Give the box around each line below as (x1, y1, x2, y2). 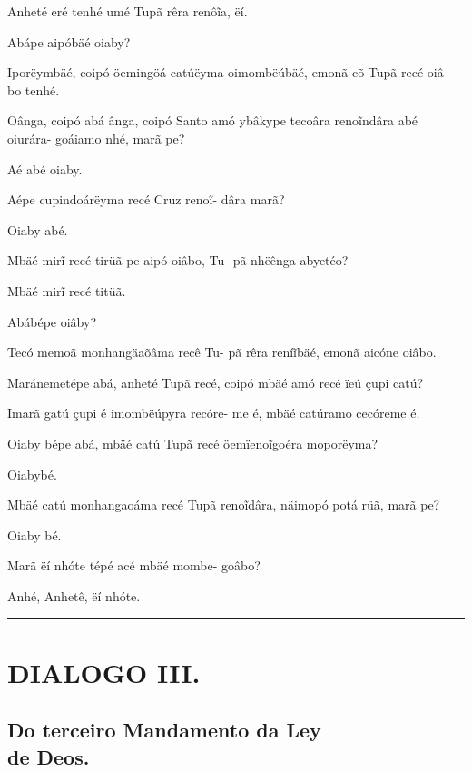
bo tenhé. (7, 80, 60, 99)
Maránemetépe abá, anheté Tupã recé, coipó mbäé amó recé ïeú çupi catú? (7, 372, 424, 391)
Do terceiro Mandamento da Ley (7, 716, 321, 744)
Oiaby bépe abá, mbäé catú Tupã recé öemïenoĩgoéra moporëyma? (7, 433, 379, 452)
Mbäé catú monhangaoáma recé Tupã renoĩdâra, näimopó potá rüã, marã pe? (7, 495, 440, 514)
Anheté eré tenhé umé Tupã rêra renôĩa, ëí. (7, 2, 248, 20)
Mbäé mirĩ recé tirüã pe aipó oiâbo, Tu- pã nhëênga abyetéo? (7, 251, 349, 270)
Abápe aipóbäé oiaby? (7, 32, 131, 51)
